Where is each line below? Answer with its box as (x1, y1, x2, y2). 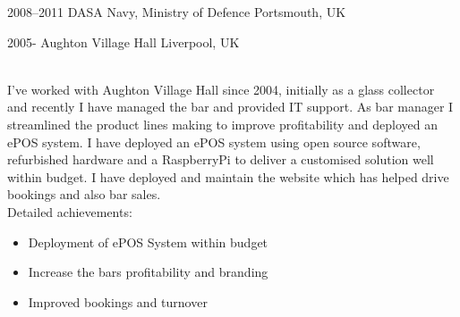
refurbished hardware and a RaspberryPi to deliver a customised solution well (7, 150, 434, 169)
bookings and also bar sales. (7, 185, 161, 204)
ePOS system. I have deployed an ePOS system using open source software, (7, 132, 421, 151)
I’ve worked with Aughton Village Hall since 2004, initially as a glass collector (7, 79, 435, 98)
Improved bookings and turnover (28, 292, 208, 311)
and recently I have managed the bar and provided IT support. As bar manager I (7, 97, 454, 116)
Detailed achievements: (7, 202, 132, 221)
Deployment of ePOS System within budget (28, 232, 268, 251)
